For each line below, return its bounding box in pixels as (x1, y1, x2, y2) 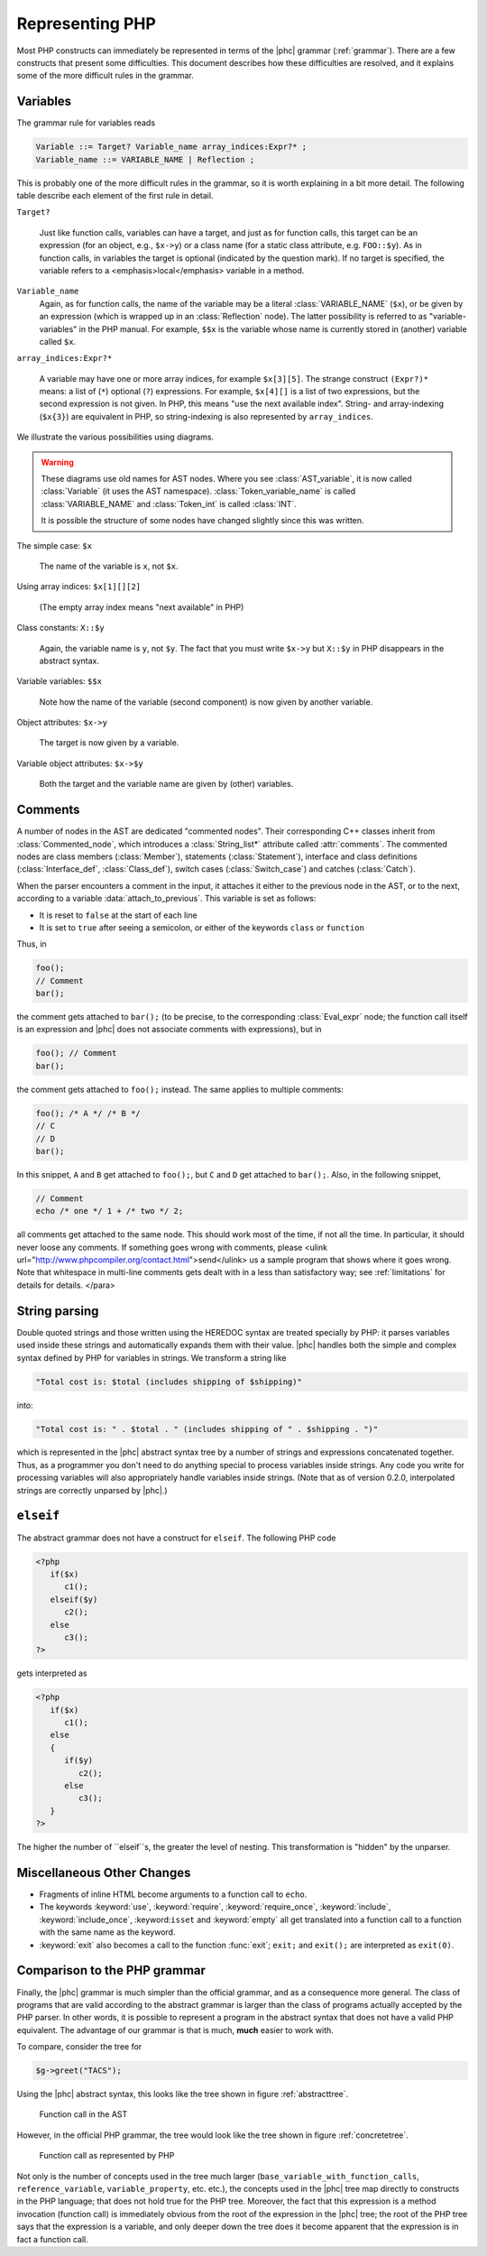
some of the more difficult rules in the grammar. (16, 70, 194, 81)
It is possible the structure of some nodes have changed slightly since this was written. (41, 515, 364, 526)
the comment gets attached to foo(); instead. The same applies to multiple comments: (16, 1084, 345, 1095)
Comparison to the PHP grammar (16, 1963, 207, 1978)
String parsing (16, 1303, 99, 1318)
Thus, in (16, 938, 47, 949)
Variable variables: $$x (16, 676, 103, 687)
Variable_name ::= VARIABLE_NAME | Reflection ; (35, 154, 255, 164)
